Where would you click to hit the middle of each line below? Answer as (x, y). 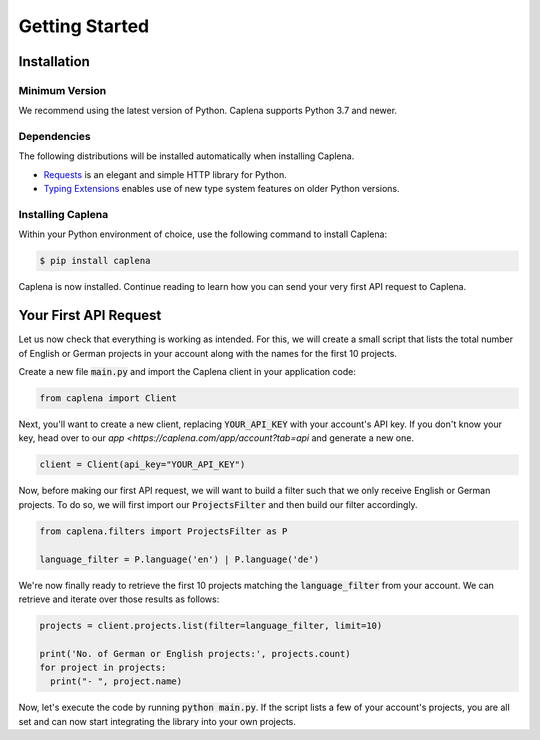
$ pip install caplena (95, 261)
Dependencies (55, 137)
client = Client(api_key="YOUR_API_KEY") (142, 464)
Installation (54, 61)
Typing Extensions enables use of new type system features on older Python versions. (221, 189)
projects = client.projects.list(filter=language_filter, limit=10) (211, 625)
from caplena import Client (108, 398)
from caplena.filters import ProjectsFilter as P (163, 531)
